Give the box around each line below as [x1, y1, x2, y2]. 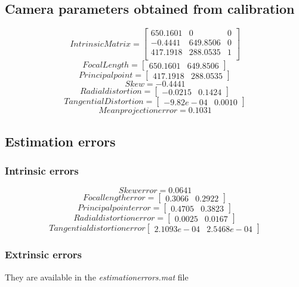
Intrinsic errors [5, 163, 79, 178]
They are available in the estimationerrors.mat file [5, 270, 189, 283]
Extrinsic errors [5, 247, 82, 262]
